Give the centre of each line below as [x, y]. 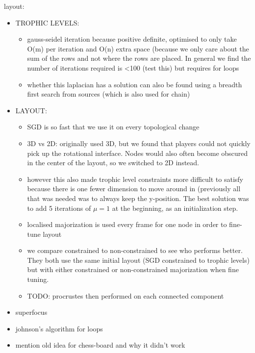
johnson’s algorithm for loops [59, 328]
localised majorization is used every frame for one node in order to [127, 224]
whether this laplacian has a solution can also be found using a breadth [135, 84]
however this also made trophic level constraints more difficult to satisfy [135, 179]
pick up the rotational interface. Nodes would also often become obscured [138, 153]
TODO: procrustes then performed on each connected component [126, 295]
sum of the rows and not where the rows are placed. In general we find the [139, 58]
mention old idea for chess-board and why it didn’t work [100, 345]
